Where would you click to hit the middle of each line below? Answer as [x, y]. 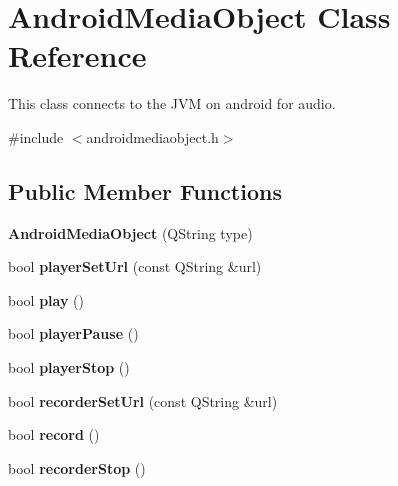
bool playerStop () [69, 367]
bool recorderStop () [77, 467]
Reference [77, 55]
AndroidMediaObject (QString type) [130, 232]
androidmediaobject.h [152, 136]
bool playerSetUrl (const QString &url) [135, 266]
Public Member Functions [145, 190]
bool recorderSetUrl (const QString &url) [143, 400]
